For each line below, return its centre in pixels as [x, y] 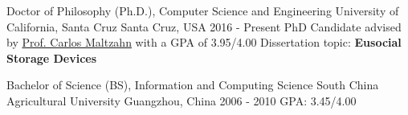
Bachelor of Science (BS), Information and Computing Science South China [193, 85]
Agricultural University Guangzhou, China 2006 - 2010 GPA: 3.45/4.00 [182, 100]
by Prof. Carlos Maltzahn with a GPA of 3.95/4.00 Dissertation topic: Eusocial [204, 42]
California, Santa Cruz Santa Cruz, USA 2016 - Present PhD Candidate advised [204, 26]
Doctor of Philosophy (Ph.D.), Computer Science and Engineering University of [203, 10]
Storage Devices [52, 57]
